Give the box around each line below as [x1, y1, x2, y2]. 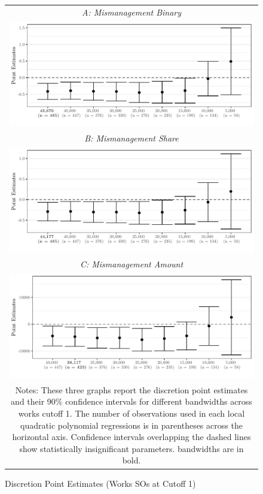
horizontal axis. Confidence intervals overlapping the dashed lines [12, 430, 251, 443]
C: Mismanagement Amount [79, 257, 184, 270]
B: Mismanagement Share [84, 131, 179, 144]
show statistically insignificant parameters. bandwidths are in [19, 442, 244, 454]
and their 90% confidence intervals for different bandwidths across [11, 395, 252, 408]
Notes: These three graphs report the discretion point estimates [15, 383, 248, 396]
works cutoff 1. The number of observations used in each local [18, 407, 245, 420]
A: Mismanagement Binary [81, 5, 182, 18]
